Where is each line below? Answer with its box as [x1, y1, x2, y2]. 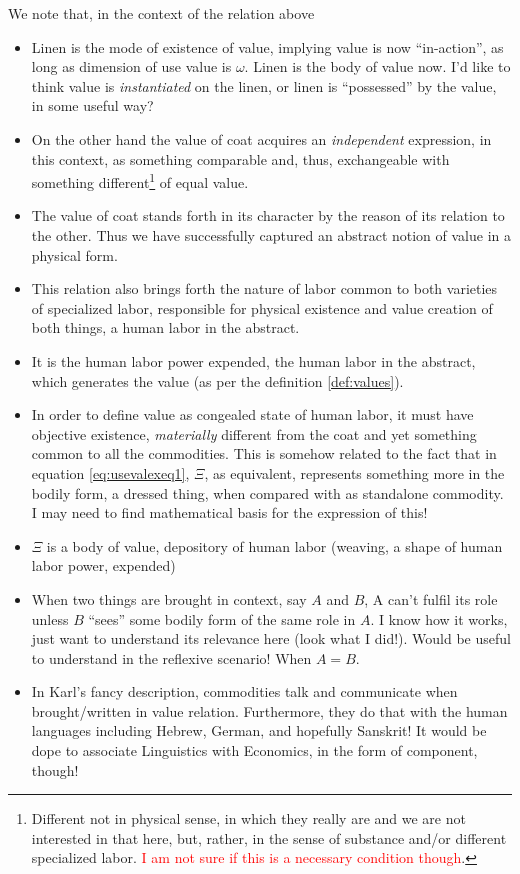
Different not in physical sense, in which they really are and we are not [31, 808, 466, 829]
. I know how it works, [370, 608, 508, 629]
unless [31, 608, 69, 629]
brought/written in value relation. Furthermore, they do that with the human [31, 700, 508, 721]
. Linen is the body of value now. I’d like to [244, 56, 511, 77]
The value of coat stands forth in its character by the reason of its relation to [31, 205, 505, 226]
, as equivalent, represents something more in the [204, 462, 505, 483]
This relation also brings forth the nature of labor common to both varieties [31, 278, 498, 299]
